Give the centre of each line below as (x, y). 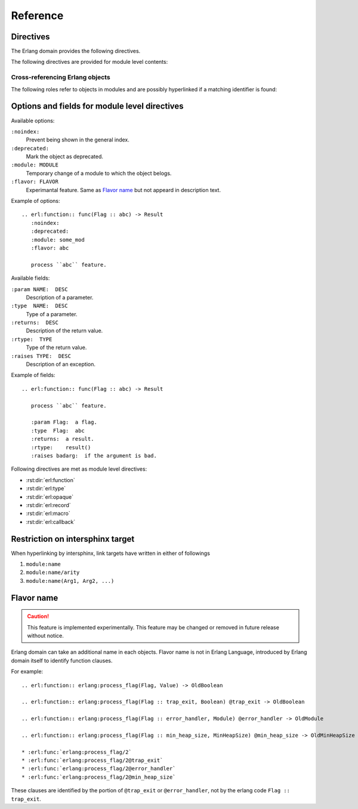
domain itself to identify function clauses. (62, 660)
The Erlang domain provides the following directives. (76, 51)
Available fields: (30, 278)
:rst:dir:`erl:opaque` (50, 497)
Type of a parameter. (52, 314)
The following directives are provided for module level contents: (89, 62)
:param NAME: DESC (39, 289)
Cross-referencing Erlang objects (61, 78)
